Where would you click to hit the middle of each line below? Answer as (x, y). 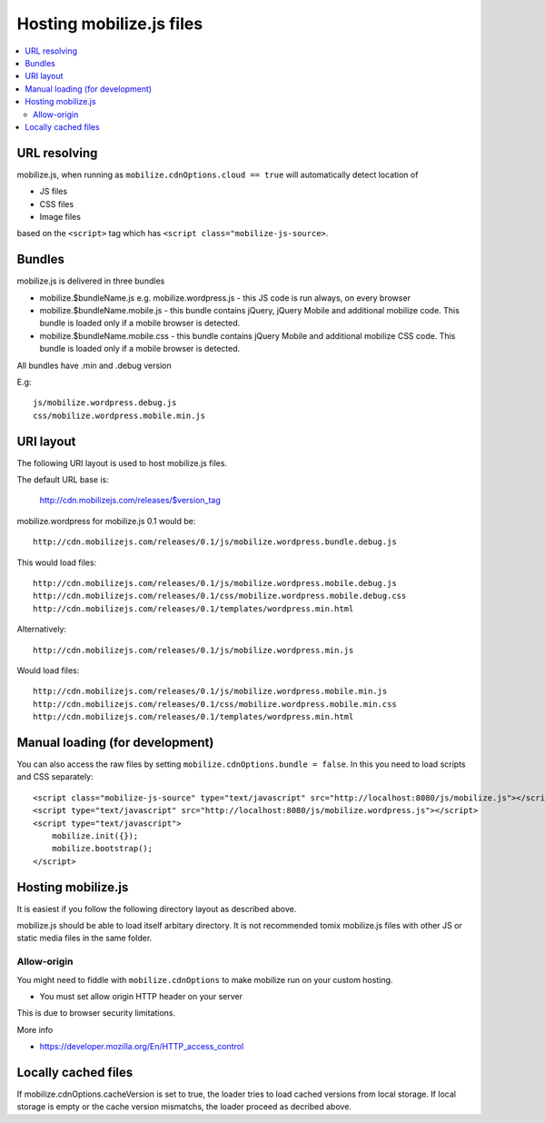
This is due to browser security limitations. (96, 1013)
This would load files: (57, 562)
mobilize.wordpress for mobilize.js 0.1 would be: (106, 521)
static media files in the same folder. (84, 938)
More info (35, 1029)
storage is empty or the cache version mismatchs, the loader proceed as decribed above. (184, 1107)
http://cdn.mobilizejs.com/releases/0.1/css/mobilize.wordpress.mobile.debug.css (220, 596)
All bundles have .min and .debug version (94, 365)
